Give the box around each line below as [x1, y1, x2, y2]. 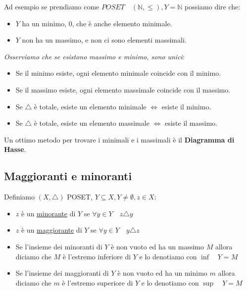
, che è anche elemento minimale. [72, 18, 172, 28]
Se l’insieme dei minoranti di [15, 241, 102, 251]
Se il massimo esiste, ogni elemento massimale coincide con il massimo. [15, 84, 231, 95]
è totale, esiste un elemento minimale [34, 101, 147, 111]
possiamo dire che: [185, 1, 241, 11]
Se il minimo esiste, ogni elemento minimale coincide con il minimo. [15, 68, 221, 78]
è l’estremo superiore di [62, 277, 133, 288]
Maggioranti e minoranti [4, 168, 132, 184]
